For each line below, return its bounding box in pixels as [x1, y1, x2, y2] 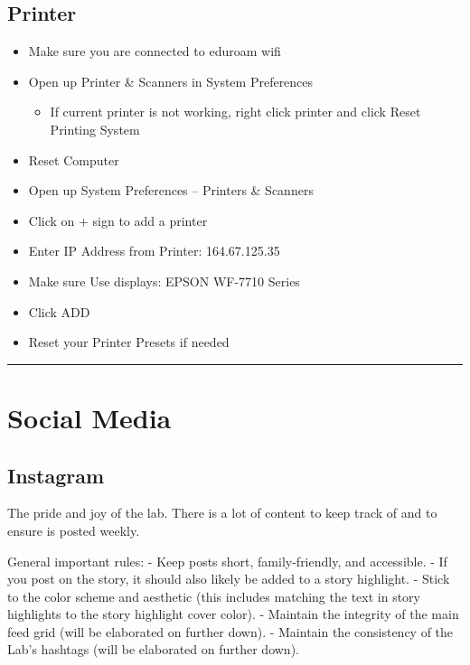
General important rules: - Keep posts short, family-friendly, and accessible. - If [7, 551, 447, 570]
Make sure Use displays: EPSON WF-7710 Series [28, 271, 300, 290]
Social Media [7, 398, 172, 436]
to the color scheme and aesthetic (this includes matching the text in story [7, 586, 420, 605]
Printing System [50, 119, 140, 138]
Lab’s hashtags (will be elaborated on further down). [7, 640, 299, 659]
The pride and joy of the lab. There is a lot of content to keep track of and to [7, 503, 437, 522]
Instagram [7, 461, 105, 489]
